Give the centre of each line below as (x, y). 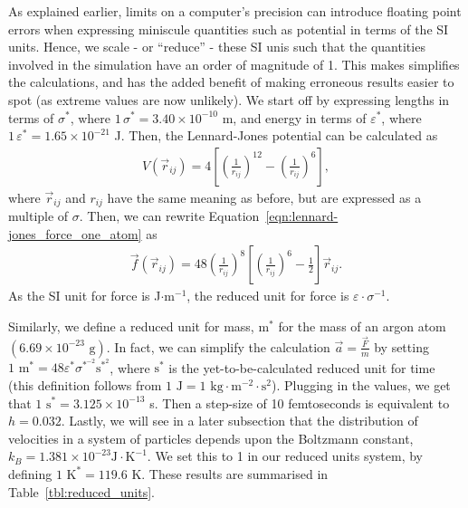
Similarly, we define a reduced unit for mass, (131, 326)
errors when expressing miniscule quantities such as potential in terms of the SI (229, 29)
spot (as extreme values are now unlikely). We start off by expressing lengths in (229, 99)
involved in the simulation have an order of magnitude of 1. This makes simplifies (234, 64)
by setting (401, 346)
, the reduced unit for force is (268, 296)
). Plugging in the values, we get (361, 384)
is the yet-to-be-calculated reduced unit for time (302, 367)
